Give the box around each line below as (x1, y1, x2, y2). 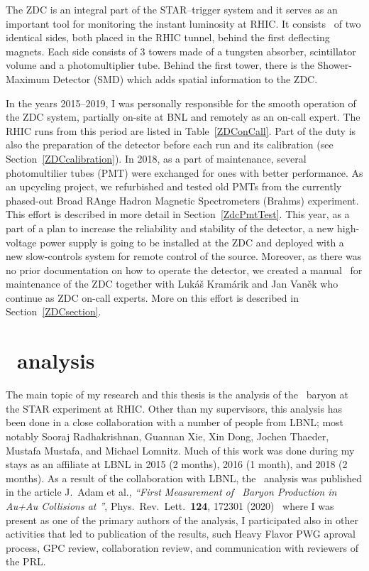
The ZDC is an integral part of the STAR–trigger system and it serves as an (6, 2, 338, 16)
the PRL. (6, 554, 46, 569)
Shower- (317, 58, 352, 72)
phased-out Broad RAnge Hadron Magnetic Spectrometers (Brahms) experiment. (6, 192, 359, 207)
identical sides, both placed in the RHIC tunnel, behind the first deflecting (6, 30, 330, 45)
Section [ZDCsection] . (6, 304, 101, 319)
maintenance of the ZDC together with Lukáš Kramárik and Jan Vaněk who (6, 276, 338, 291)
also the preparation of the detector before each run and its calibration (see (6, 137, 334, 152)
